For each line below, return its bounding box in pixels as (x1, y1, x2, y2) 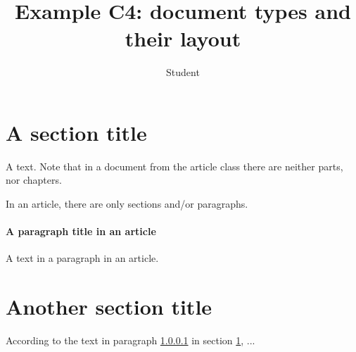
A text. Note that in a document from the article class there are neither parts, (6, 158, 343, 173)
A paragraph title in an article (6, 224, 156, 239)
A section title (6, 118, 147, 146)
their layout (125, 24, 241, 53)
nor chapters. (6, 172, 62, 187)
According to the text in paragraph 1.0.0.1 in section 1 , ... (6, 333, 255, 348)
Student (166, 65, 200, 80)
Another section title (6, 292, 212, 321)
